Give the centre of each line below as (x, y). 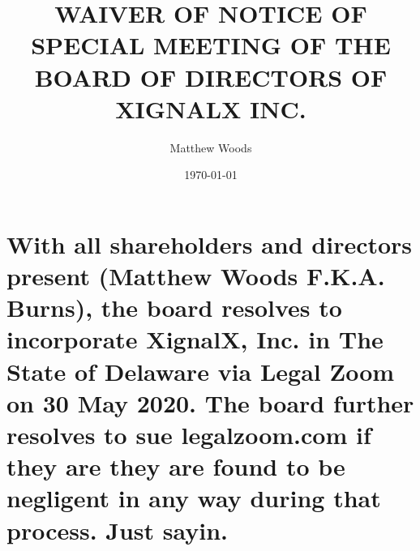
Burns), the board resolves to (174, 308)
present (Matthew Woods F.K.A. (196, 276)
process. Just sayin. (118, 530)
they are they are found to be (176, 466)
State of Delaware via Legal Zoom (201, 371)
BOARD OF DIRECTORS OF (211, 77)
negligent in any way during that (194, 498)
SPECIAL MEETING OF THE (211, 45)
